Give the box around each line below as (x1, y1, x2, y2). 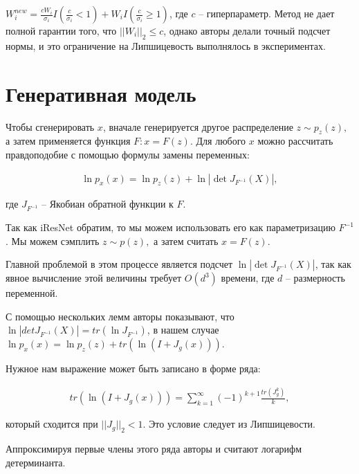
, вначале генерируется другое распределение (102, 119, 293, 134)
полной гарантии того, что (6, 24, 117, 37)
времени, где (221, 271, 275, 285)
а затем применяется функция (6, 134, 131, 148)
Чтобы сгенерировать (6, 119, 95, 134)
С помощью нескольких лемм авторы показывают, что (6, 309, 234, 323)
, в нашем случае (147, 322, 219, 337)
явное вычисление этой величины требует (6, 271, 182, 285)
